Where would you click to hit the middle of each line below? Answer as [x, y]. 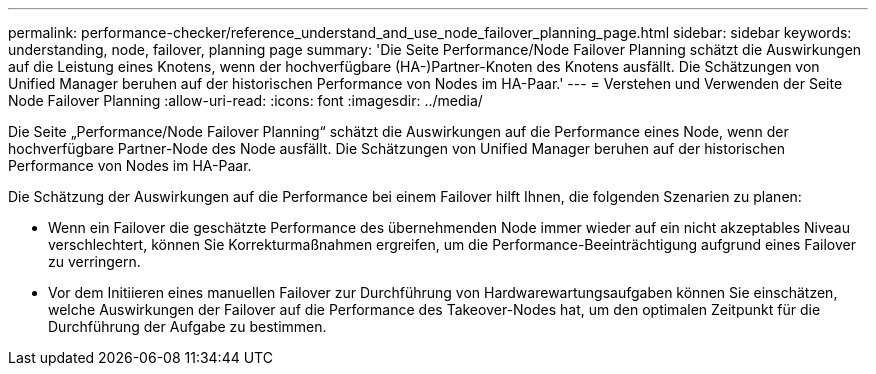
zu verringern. [94, 261]
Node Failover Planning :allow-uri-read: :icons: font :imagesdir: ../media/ [245, 100]
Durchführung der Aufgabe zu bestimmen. [187, 326]
